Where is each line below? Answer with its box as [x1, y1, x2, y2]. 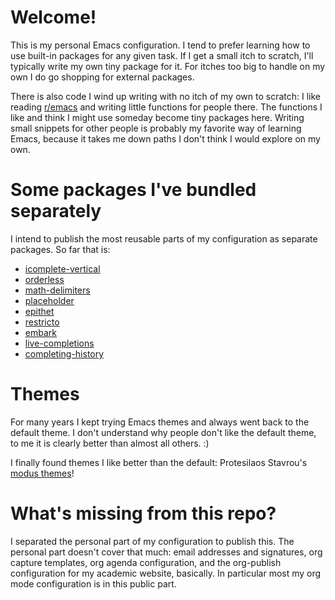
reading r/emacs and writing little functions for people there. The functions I [10, 101, 323, 113]
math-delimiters [24, 284, 91, 296]
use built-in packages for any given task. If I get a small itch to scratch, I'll [10, 49, 314, 61]
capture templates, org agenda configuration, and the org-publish [10, 556, 282, 568]
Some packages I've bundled [10, 179, 257, 201]
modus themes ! [10, 467, 75, 479]
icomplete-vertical [24, 262, 101, 275]
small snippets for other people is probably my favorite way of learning [10, 122, 302, 134]
